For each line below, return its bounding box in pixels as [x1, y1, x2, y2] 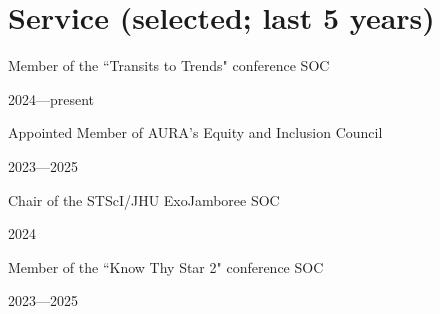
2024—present [8, 88, 95, 109]
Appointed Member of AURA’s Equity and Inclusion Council [8, 122, 383, 143]
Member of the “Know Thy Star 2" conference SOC [8, 256, 324, 277]
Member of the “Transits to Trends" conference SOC [8, 55, 330, 76]
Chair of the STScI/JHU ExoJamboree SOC [8, 189, 280, 210]
